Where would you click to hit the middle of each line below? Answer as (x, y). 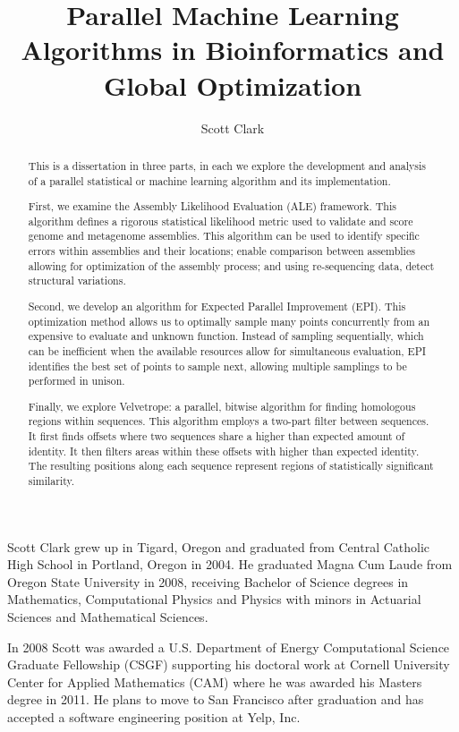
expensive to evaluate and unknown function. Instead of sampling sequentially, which (226, 336)
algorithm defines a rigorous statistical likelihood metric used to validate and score (221, 221)
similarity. (51, 481)
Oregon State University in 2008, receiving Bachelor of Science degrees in (208, 581)
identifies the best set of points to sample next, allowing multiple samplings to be (217, 366)
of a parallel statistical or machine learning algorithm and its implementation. (209, 180)
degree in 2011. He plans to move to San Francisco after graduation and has (216, 699)
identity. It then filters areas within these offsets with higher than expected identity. (224, 451)
